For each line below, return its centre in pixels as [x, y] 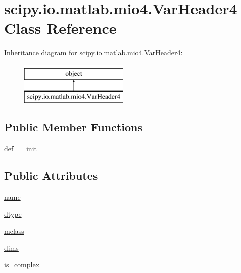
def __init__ [26, 148]
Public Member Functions [73, 127]
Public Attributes [51, 176]
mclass [14, 231]
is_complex [22, 265]
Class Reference [60, 28]
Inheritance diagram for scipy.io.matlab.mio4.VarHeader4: [93, 52]
